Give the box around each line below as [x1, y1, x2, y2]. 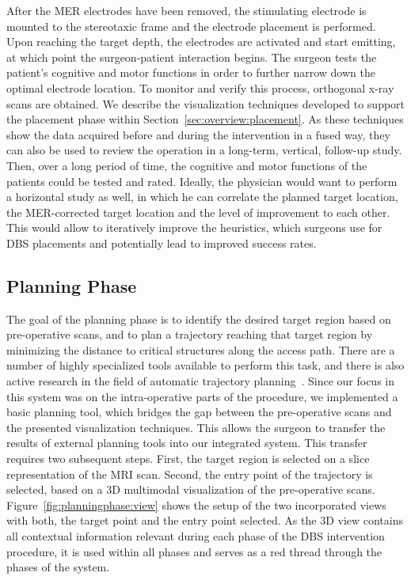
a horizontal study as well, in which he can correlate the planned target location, [6, 188, 398, 205]
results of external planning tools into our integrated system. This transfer [6, 434, 367, 451]
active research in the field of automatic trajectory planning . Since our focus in [6, 373, 394, 389]
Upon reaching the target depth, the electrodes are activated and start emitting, [6, 33, 396, 50]
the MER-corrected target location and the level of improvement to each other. [6, 203, 390, 220]
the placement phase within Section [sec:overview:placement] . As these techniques [6, 111, 404, 127]
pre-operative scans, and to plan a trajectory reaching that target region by [6, 326, 373, 343]
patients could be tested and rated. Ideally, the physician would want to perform [6, 172, 398, 189]
